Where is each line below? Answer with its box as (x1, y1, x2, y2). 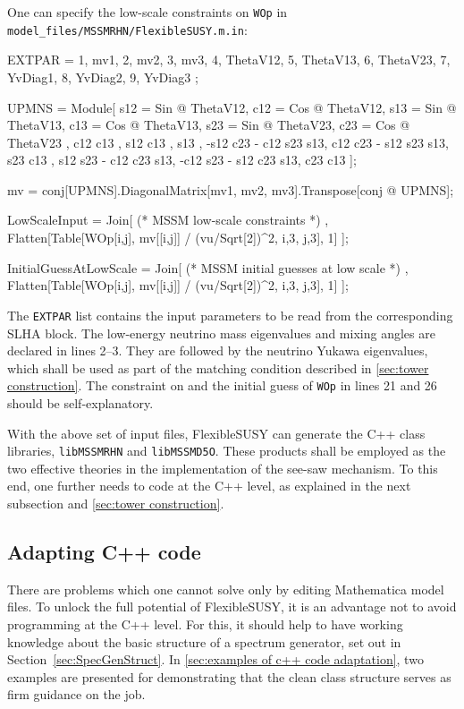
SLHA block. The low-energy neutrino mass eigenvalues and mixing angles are (7, 323, 435, 342)
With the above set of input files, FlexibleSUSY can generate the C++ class (7, 423, 426, 442)
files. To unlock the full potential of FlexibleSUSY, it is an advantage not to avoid (7, 597, 457, 616)
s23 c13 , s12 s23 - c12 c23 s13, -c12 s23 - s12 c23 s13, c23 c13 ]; (7, 150, 357, 169)
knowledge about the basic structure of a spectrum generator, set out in (7, 632, 401, 651)
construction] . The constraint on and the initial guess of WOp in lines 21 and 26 (7, 376, 437, 395)
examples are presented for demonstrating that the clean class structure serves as (7, 667, 451, 686)
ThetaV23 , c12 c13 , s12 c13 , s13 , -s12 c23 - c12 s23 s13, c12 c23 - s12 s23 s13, (7, 132, 449, 151)
